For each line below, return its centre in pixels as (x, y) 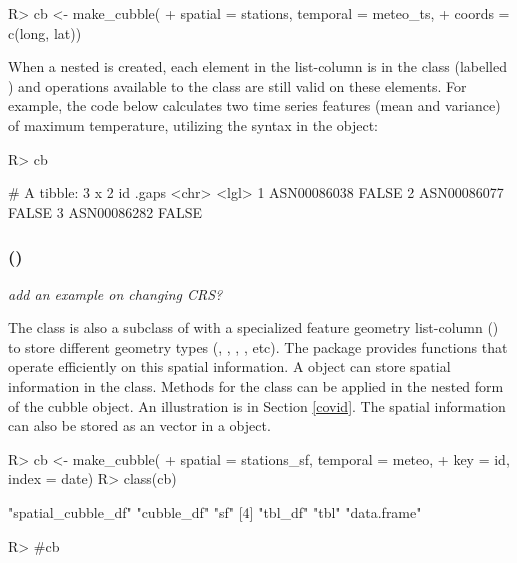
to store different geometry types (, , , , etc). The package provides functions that (258, 346)
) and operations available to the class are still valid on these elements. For (237, 85)
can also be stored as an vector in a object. (139, 425)
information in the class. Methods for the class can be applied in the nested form (256, 385)
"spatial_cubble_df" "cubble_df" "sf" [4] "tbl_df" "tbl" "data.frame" (215, 511)
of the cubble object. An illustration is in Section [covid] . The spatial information (257, 405)
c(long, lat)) (45, 32)
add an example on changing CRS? (115, 293)
